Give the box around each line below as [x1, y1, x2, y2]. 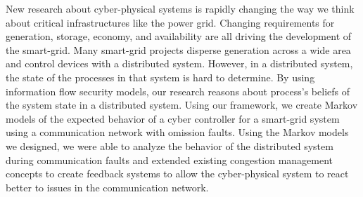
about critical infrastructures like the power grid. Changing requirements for [6, 15, 335, 29]
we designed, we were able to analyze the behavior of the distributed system [6, 138, 333, 153]
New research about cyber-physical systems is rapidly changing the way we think [6, 1, 355, 15]
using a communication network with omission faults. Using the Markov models [6, 125, 349, 140]
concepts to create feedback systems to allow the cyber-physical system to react [6, 166, 349, 181]
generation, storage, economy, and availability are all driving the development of [6, 29, 352, 43]
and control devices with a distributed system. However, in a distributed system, [6, 56, 353, 71]
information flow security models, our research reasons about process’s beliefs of [6, 83, 350, 98]
